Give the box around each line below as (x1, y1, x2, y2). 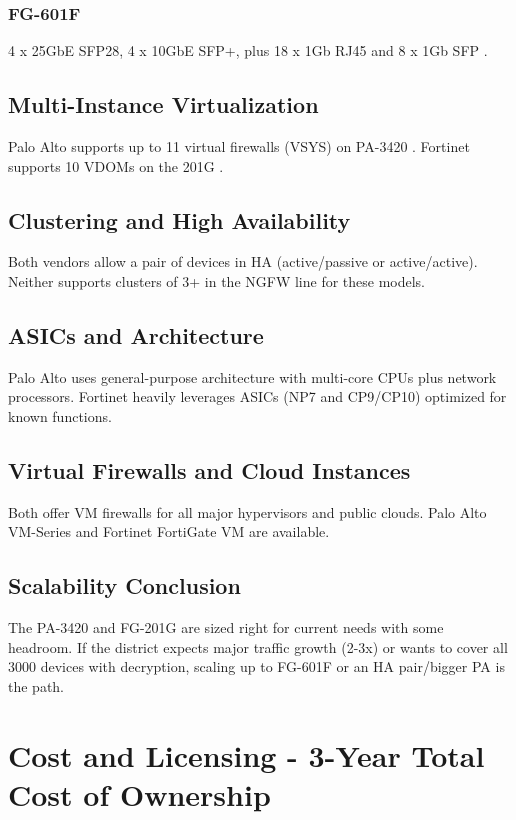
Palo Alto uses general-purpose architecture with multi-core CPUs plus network (8, 366, 497, 387)
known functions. (8, 405, 112, 426)
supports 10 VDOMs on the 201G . (8, 155, 224, 176)
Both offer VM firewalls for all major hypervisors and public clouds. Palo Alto (8, 501, 487, 522)
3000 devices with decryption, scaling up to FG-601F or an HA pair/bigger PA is (8, 656, 505, 677)
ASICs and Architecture (8, 319, 264, 350)
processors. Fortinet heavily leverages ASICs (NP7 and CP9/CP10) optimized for (8, 386, 507, 407)
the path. (8, 675, 65, 696)
